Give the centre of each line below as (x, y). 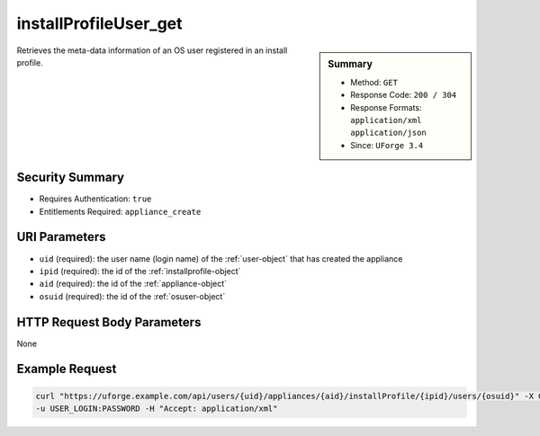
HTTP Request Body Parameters (109, 322)
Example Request (67, 369)
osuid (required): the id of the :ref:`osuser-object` (132, 296)
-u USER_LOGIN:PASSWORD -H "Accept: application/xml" (157, 409)
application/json (388, 133)
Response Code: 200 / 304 (404, 95)
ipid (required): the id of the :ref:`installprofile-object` (140, 271)
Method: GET (374, 82)
